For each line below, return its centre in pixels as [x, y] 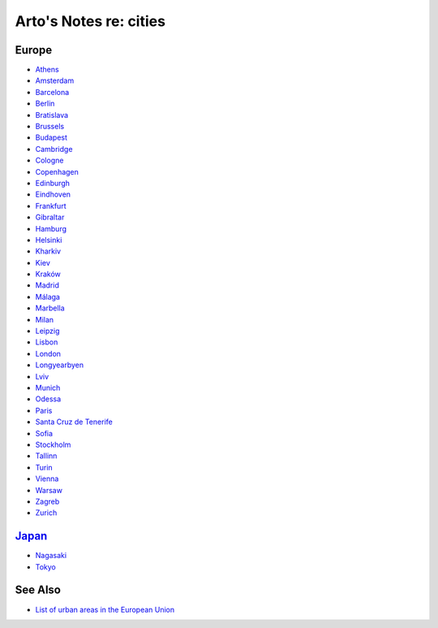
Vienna [47, 479]
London [48, 353]
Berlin [45, 104]
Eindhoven [53, 194]
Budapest [52, 137]
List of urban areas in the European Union [105, 609]
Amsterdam [55, 80]
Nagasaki [51, 556]
